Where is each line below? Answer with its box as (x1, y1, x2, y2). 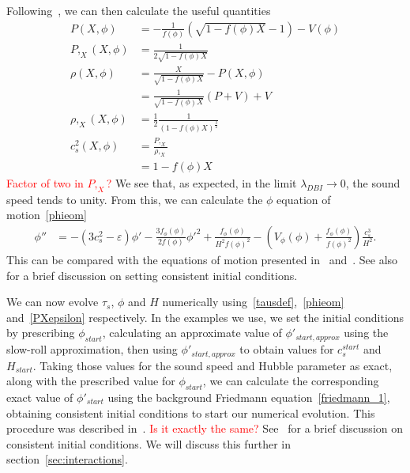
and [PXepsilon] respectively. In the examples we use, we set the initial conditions (6, 308, 404, 325)
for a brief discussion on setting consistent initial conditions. (6, 267, 298, 283)
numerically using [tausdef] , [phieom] (162, 293, 344, 310)
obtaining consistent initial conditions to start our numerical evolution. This (6, 404, 375, 421)
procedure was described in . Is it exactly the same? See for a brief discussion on (6, 420, 404, 437)
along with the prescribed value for (6, 373, 175, 389)
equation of (276, 191, 331, 207)
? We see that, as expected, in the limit (106, 174, 297, 191)
